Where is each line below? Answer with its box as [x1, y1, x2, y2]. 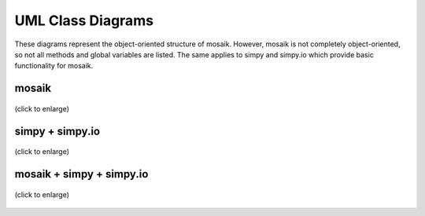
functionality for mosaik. [14, 61, 94, 71]
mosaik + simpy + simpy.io [14, 167, 149, 181]
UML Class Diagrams [14, 12, 153, 29]
